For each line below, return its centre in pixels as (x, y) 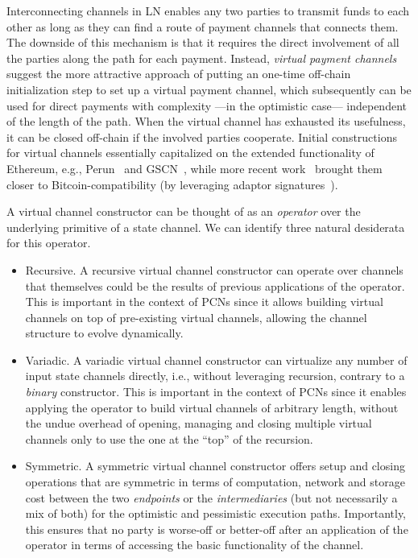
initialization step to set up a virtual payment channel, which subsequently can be (209, 89)
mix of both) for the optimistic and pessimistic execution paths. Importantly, (216, 513)
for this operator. (49, 243)
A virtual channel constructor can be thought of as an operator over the (184, 211)
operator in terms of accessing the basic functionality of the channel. (195, 545)
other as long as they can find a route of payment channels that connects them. (203, 26)
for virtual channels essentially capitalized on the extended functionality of (190, 153)
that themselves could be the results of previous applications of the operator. (215, 285)
